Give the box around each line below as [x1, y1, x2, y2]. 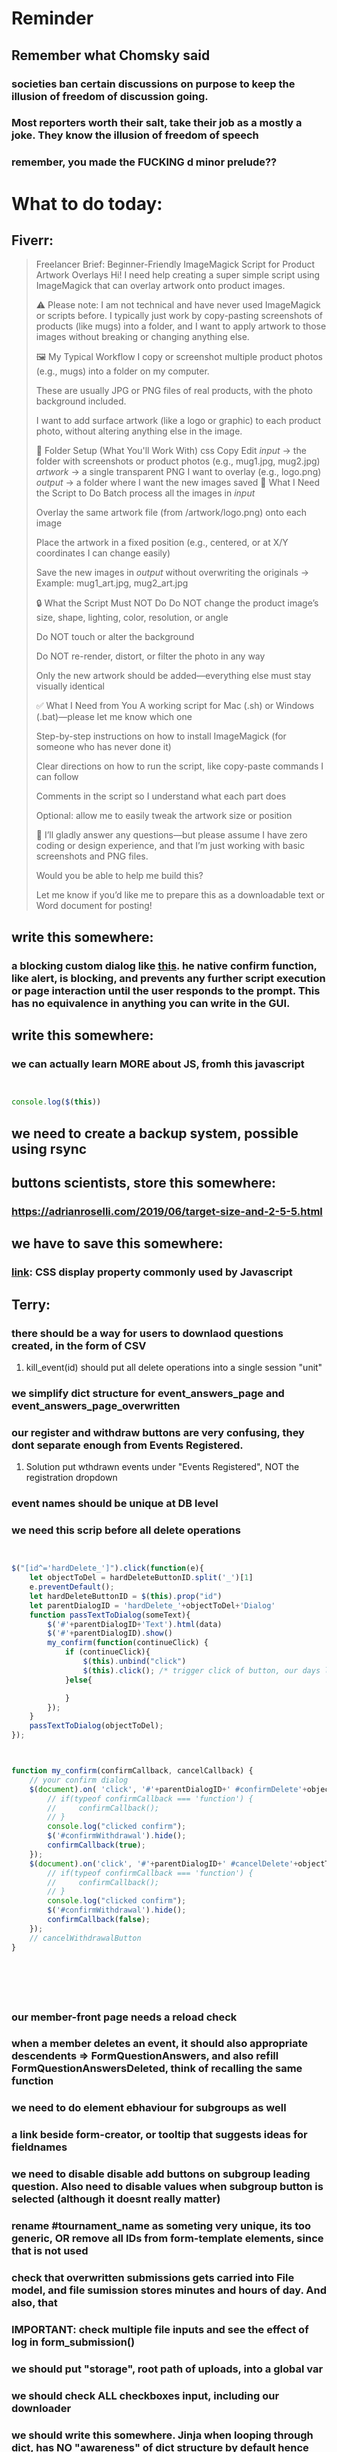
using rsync [11, 1140, 88, 1157]
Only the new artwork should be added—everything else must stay [35, 670, 312, 682]
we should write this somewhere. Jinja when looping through [11, 2428, 314, 2442]
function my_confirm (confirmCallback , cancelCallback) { [11, 1766, 254, 1776]
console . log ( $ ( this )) [11, 1097, 102, 1107]
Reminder [11, 7, 94, 30]
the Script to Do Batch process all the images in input [35, 487, 256, 499]
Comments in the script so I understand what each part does [35, 790, 287, 802]
